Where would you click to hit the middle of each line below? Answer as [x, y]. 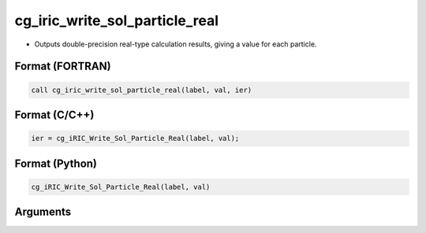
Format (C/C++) [54, 115]
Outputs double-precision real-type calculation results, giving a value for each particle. [176, 44]
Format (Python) [56, 163]
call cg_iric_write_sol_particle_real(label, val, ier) [142, 90]
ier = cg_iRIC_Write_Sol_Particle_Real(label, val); [135, 139]
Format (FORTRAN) [63, 67]
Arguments [43, 212]
